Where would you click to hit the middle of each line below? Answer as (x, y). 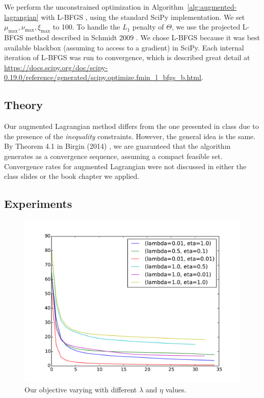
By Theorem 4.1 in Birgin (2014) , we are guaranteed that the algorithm (117, 146)
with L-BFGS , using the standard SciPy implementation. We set (143, 17)
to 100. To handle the (86, 27)
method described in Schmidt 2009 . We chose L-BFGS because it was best (143, 37)
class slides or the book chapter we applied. (72, 176)
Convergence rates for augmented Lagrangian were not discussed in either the (125, 166)
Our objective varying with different (81, 389)
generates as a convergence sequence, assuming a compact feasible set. (113, 156)
